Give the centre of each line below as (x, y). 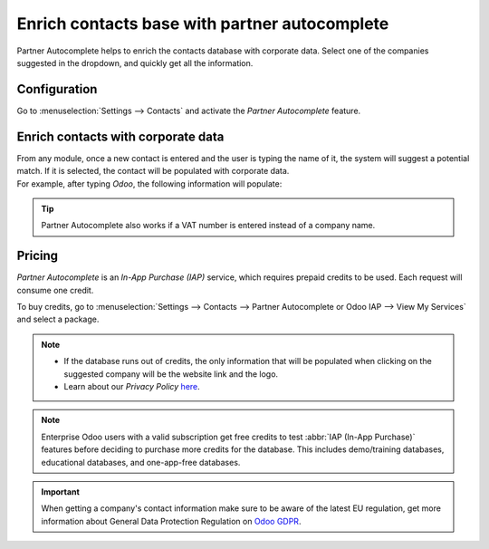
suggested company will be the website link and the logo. (171, 374)
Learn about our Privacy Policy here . (132, 386)
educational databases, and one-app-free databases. (141, 462)
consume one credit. (55, 290)
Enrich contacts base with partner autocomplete (203, 24)
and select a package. (58, 319)
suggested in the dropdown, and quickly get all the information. (135, 63)
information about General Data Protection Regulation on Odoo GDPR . (171, 521)
